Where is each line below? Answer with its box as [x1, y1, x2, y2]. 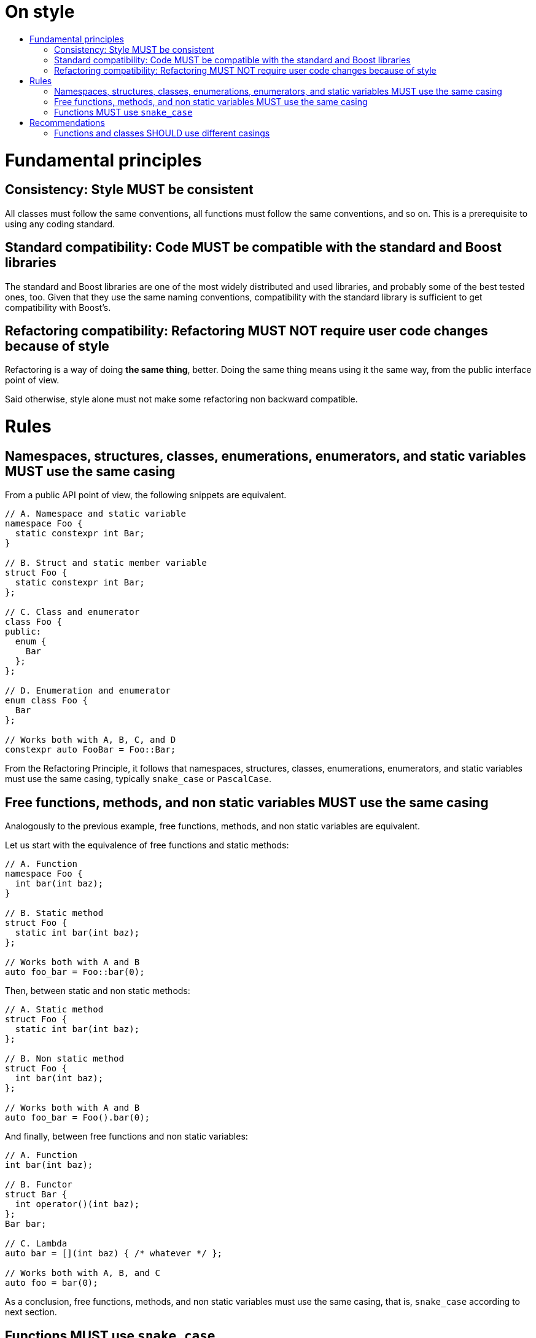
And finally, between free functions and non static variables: [5, 1131, 248, 1142]
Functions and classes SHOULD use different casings [54, 127, 270, 138]
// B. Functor [5, 1180, 72, 1190]
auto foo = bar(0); [5, 1278, 98, 1288]
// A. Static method [5, 1004, 104, 1015]
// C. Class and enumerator [5, 607, 140, 617]
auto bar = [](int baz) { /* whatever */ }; [5, 1248, 223, 1259]
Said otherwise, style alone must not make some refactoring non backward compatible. [5, 394, 358, 405]
